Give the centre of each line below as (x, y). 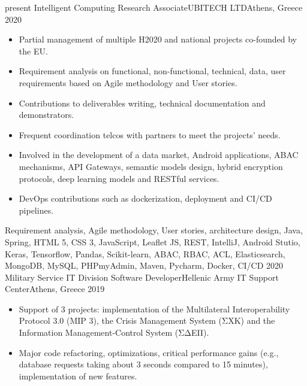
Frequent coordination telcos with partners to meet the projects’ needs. (150, 134)
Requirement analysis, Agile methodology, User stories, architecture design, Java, (154, 230)
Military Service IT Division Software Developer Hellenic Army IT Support (142, 277)
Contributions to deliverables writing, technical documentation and (142, 103)
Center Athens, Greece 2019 (55, 289)
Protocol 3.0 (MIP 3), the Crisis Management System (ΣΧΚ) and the (147, 320)
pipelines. (36, 210)
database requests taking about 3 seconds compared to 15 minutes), (143, 364)
